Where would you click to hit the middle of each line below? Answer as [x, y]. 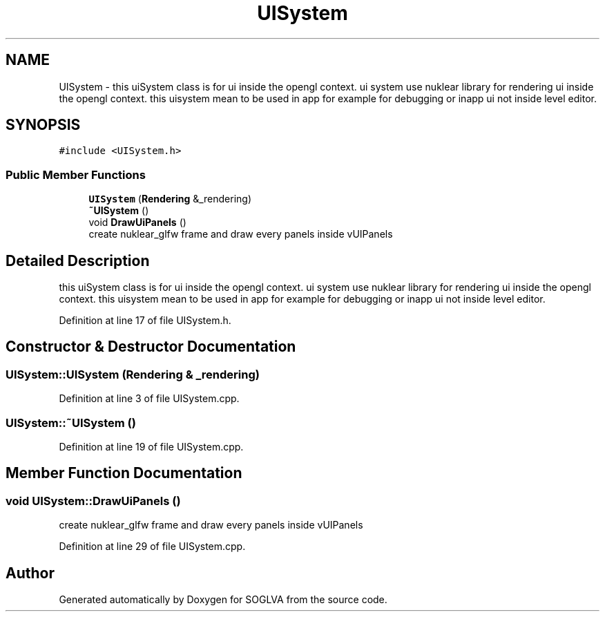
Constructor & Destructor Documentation [151, 347]
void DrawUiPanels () [137, 222]
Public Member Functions [76, 174]
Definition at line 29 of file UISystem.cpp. [152, 547]
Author [30, 573]
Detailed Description [78, 260]
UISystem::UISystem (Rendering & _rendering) [133, 374]
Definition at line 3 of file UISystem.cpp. [149, 399]
